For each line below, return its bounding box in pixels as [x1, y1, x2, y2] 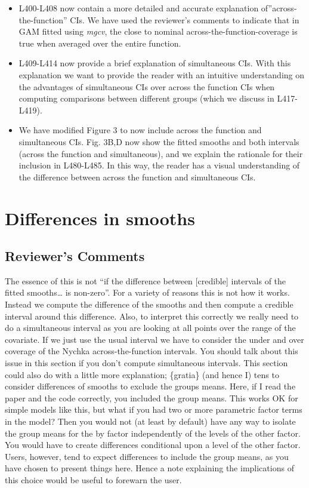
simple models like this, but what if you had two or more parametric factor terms [5, 403, 302, 416]
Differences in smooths [5, 205, 195, 230]
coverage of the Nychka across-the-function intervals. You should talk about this [5, 345, 298, 357]
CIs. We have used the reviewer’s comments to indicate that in [70, 13, 299, 26]
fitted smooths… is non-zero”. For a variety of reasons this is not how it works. [5, 286, 290, 299]
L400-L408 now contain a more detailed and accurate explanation [18, 2, 259, 14]
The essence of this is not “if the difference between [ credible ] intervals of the [5, 274, 286, 287]
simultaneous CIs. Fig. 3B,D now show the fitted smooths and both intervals [18, 135, 299, 148]
